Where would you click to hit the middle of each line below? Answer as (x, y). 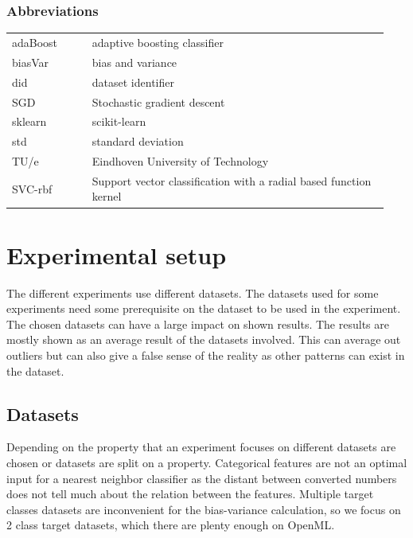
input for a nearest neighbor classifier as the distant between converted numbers (202, 478)
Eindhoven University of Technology (180, 161)
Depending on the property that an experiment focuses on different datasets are (201, 447)
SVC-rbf (32, 188)
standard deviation (138, 141)
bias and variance (134, 62)
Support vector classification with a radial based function (232, 180)
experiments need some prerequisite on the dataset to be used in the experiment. (204, 308)
